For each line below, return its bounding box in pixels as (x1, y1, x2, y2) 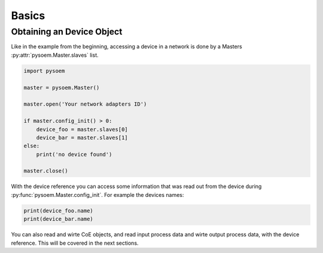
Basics (11, 9, 45, 22)
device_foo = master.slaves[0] (36, 126, 128, 132)
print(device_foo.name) (23, 207, 94, 214)
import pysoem (23, 67, 65, 74)
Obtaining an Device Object (11, 26, 123, 37)
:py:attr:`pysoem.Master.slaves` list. (11, 51, 99, 58)
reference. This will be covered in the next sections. (11, 239, 139, 246)
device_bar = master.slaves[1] (36, 134, 128, 141)
